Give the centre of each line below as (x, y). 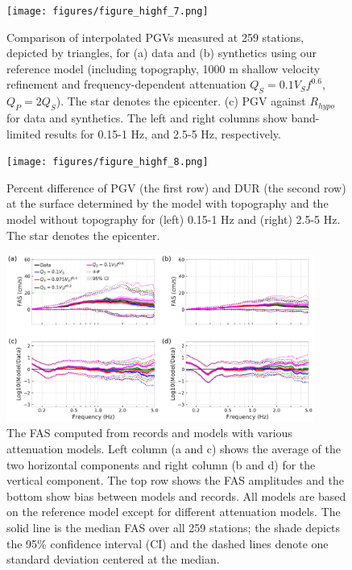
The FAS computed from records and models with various (149, 433)
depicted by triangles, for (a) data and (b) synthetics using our (162, 53)
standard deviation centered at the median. (113, 559)
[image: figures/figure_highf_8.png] (108, 162)
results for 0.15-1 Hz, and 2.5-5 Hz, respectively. (163, 133)
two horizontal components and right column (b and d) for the (161, 464)
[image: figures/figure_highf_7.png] (108, 11)
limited (24, 133)
